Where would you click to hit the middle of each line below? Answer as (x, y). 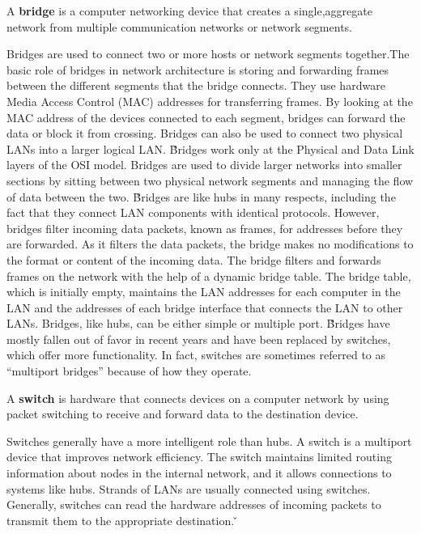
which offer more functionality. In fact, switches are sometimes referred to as (196, 355)
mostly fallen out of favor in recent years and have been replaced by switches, (199, 339)
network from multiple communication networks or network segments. (179, 26)
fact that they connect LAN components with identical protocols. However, (193, 212)
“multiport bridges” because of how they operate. (129, 371)
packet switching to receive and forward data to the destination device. (183, 414)
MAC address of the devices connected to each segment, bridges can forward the (206, 117)
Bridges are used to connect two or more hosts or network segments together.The (208, 54)
